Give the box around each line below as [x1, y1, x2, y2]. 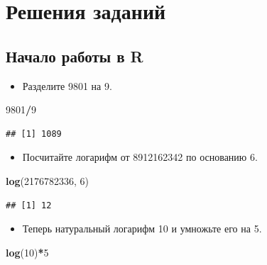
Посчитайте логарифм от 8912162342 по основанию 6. [22, 150, 258, 164]
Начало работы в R [6, 45, 143, 67]
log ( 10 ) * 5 [6, 244, 49, 259]
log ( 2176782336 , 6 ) [6, 173, 89, 188]
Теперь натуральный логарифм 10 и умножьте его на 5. [22, 221, 262, 236]
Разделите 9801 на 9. [22, 78, 112, 93]
